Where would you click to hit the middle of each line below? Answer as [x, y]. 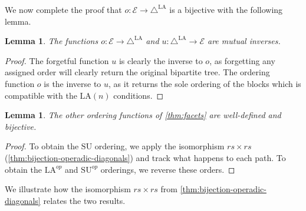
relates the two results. [84, 200]
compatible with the [41, 95]
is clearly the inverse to [161, 60]
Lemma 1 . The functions [52, 41]
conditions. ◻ [139, 95]
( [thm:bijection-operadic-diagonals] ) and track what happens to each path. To [145, 157]
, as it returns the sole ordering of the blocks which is [205, 83]
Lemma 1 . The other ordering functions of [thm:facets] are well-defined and [143, 115]
